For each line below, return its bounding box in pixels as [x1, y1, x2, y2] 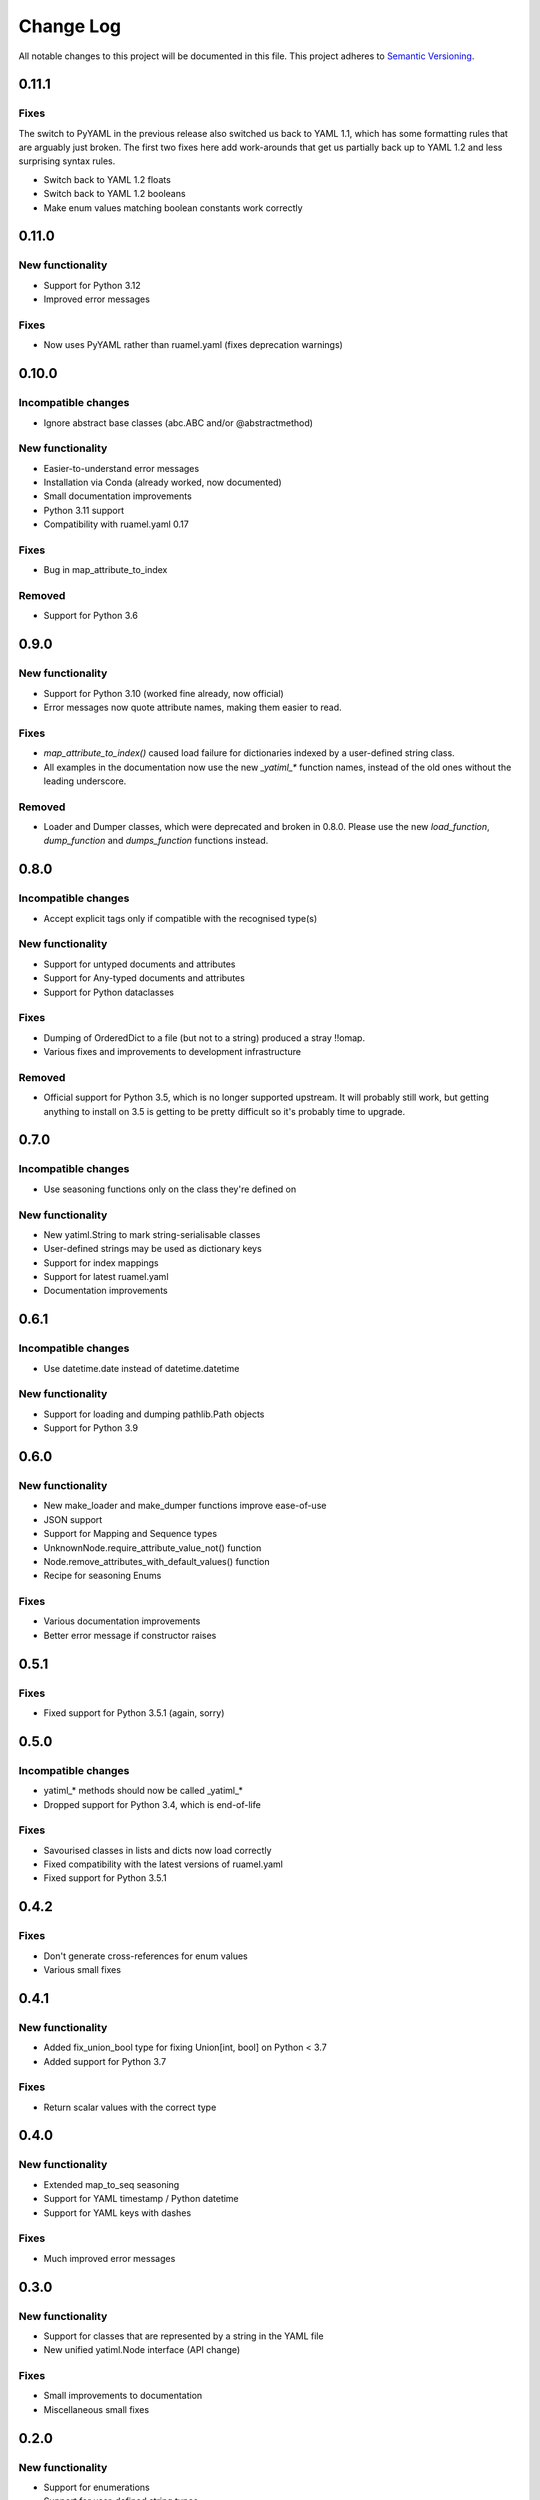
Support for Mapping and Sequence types [43, 1528, 218, 1540]
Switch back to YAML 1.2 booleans [43, 188, 186, 200]
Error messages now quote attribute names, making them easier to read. [43, 701, 342, 714]
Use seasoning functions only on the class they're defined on [43, 1183, 297, 1195]
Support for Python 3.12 [43, 279, 142, 291]
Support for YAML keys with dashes [43, 2206, 192, 2219]
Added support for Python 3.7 [43, 2055, 167, 2067]
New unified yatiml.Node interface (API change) [43, 2344, 241, 2356]
